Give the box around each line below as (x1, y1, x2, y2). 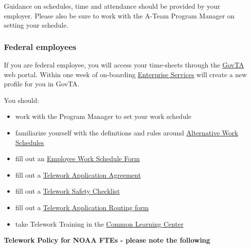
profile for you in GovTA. (4, 79, 80, 89)
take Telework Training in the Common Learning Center (15, 218, 184, 229)
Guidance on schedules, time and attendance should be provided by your (4, 1, 220, 11)
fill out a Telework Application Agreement (15, 169, 141, 180)
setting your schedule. (4, 20, 68, 30)
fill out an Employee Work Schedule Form (15, 153, 140, 164)
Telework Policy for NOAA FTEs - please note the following (4, 235, 210, 245)
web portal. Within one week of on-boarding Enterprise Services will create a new (4, 69, 247, 79)
